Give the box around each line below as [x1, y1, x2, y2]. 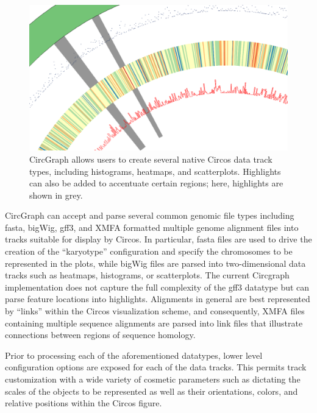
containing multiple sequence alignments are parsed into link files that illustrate [5, 316, 303, 329]
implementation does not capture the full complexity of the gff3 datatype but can [5, 280, 310, 293]
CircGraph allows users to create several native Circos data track [29, 152, 272, 165]
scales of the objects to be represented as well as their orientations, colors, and [5, 384, 298, 397]
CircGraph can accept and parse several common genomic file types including [5, 209, 294, 222]
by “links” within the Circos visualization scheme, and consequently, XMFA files [5, 305, 305, 317]
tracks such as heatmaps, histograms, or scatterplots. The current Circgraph [5, 269, 290, 281]
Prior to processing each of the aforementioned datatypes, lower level [5, 348, 263, 361]
